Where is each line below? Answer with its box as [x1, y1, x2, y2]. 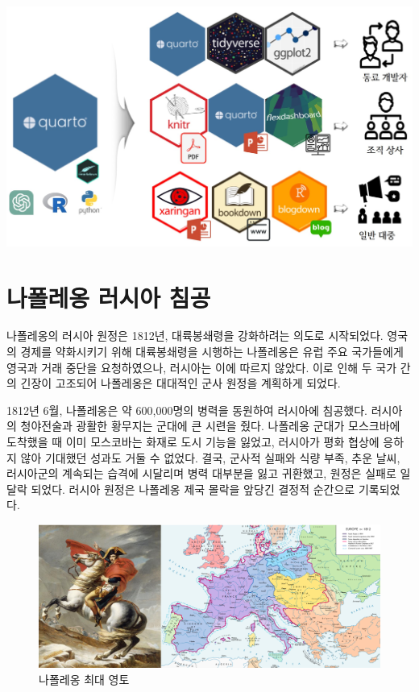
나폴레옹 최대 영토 [39, 671, 130, 688]
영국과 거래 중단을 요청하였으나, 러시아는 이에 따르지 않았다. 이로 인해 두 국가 [6, 358, 397, 375]
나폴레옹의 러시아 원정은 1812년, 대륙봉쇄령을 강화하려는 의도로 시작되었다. [6, 327, 384, 344]
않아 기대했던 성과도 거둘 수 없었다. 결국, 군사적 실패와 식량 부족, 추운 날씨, [20, 449, 400, 466]
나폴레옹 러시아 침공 [6, 280, 211, 313]
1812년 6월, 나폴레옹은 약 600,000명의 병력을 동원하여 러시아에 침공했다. [6, 401, 367, 418]
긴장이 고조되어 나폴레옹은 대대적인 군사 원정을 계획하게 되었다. [20, 375, 341, 392]
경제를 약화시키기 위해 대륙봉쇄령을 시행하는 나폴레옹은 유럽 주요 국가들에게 [20, 343, 404, 360]
